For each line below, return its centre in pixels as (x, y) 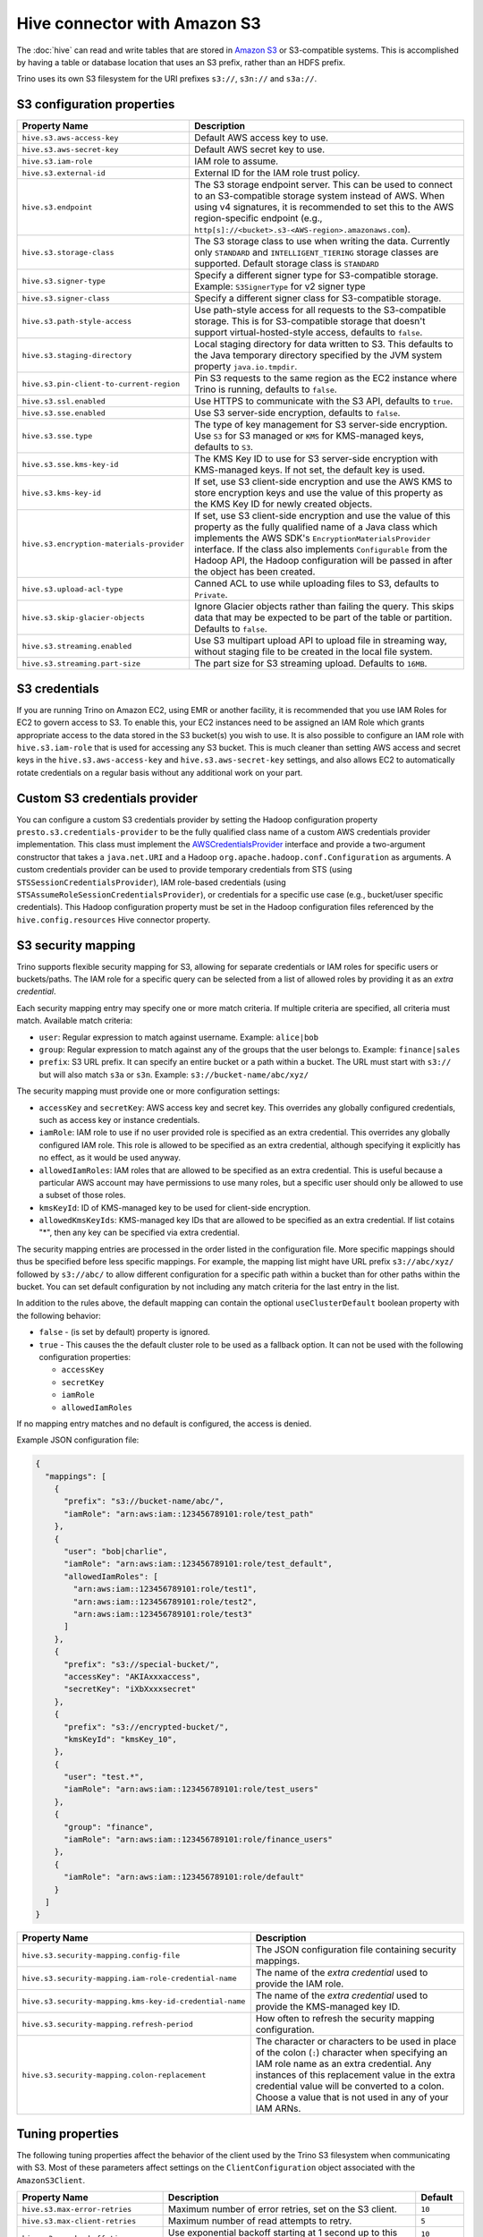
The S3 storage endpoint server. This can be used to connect (323, 185)
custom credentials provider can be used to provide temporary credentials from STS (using (184, 870)
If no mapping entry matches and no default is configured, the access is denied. (164, 1424)
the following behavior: (59, 1315)
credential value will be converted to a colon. (350, 2087)
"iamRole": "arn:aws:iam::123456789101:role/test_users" (191, 1789)
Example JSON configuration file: (78, 1440)
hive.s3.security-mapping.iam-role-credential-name (129, 1978)
